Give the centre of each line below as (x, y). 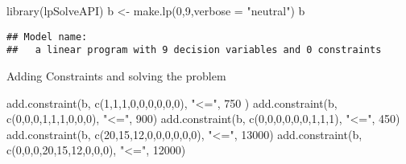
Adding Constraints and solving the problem (116, 75)
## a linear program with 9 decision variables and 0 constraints (194, 50)
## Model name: (47, 37)
